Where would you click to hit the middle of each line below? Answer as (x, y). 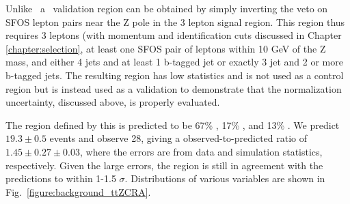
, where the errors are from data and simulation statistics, (201, 151)
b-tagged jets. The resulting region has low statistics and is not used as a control (175, 75)
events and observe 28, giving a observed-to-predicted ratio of (178, 138)
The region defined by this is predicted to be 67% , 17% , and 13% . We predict (173, 125)
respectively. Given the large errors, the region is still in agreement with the (164, 165)
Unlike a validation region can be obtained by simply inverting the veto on (167, 8)
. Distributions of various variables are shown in (225, 178)
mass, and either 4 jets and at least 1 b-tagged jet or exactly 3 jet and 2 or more (174, 62)
